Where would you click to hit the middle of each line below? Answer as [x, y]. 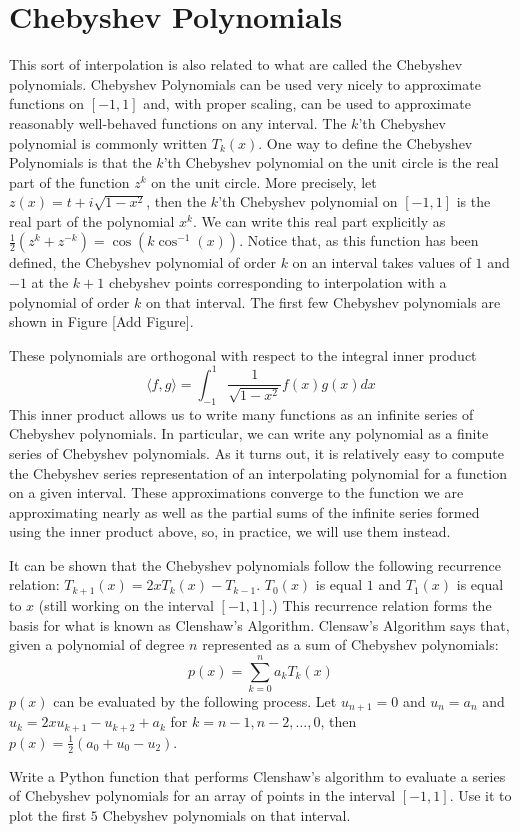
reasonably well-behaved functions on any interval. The [178, 122]
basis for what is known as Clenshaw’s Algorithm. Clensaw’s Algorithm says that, [259, 624]
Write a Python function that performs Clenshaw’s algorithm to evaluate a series [257, 775]
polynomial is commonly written [108, 142]
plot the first [48, 814]
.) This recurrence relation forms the [380, 604]
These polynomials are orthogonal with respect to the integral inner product [243, 354]
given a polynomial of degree [97, 644]
